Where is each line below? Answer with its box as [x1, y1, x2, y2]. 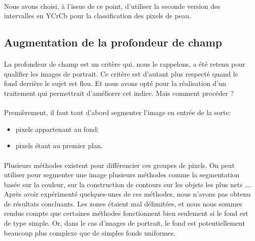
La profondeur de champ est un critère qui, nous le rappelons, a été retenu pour [4, 59, 246, 69]
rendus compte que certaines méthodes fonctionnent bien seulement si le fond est [4, 208, 249, 218]
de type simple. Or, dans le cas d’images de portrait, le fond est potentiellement [4, 218, 245, 228]
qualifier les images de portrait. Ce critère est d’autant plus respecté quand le [4, 68, 238, 79]
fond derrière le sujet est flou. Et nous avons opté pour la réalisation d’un [4, 78, 226, 88]
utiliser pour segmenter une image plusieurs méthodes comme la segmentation [4, 169, 240, 180]
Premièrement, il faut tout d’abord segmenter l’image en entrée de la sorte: [4, 107, 231, 118]
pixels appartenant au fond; [15, 123, 99, 134]
